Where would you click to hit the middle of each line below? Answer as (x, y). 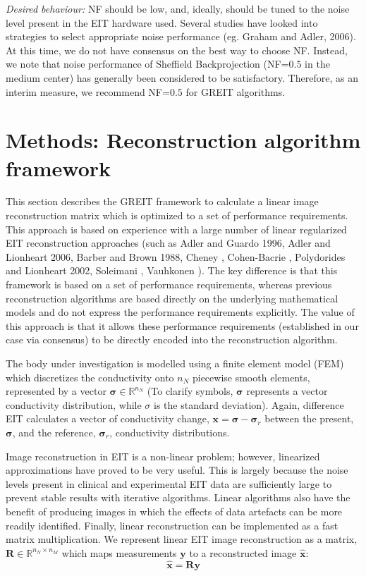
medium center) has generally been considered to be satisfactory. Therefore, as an (182, 77)
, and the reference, (54, 432)
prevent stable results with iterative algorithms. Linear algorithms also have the (178, 497)
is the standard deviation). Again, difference (249, 404)
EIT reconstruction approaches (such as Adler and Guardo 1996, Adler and (168, 243)
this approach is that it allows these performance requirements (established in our (182, 325)
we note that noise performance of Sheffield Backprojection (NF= (147, 64)
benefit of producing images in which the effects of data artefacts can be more (174, 511)
